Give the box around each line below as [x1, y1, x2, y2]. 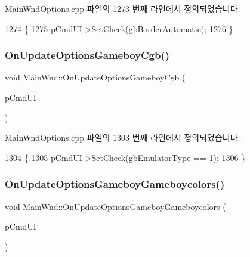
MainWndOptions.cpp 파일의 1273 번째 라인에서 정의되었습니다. [5, 2, 240, 14]
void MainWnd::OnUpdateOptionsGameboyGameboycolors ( [5, 200, 226, 212]
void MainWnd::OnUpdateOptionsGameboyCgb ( [5, 71, 186, 83]
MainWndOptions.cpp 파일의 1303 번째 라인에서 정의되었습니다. [5, 131, 240, 144]
